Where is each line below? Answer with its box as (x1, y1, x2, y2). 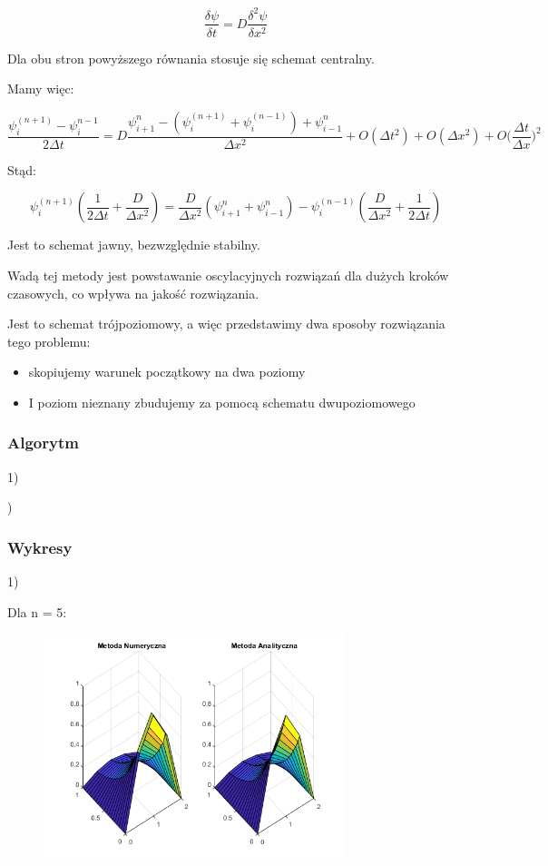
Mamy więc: (7, 79, 74, 98)
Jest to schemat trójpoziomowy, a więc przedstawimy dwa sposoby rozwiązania (7, 314, 445, 333)
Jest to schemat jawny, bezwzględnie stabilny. (7, 235, 260, 254)
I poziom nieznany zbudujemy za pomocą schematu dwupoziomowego (28, 392, 416, 411)
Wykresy (7, 536, 73, 558)
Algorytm (7, 431, 79, 454)
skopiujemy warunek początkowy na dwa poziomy (28, 362, 306, 381)
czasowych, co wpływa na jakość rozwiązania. (7, 283, 259, 302)
